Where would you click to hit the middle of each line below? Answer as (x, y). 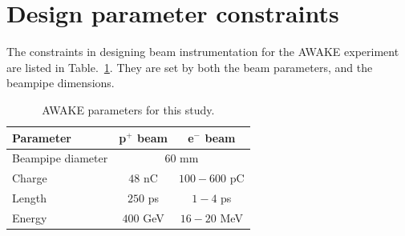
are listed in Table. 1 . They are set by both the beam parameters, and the (190, 67)
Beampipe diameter (60, 158)
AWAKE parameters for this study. (128, 109)
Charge (30, 178)
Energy (30, 217)
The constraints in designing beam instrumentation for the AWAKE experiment (203, 52)
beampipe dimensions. (61, 83)
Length (29, 198)
